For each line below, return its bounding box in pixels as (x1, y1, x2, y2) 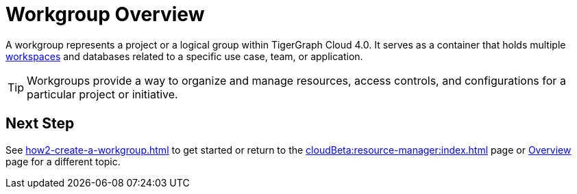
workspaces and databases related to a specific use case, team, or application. (5, 50, 363, 62)
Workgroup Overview (5, 3, 205, 26)
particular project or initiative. (27, 87, 178, 101)
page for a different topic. (5, 155, 121, 167)
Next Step (5, 115, 75, 133)
